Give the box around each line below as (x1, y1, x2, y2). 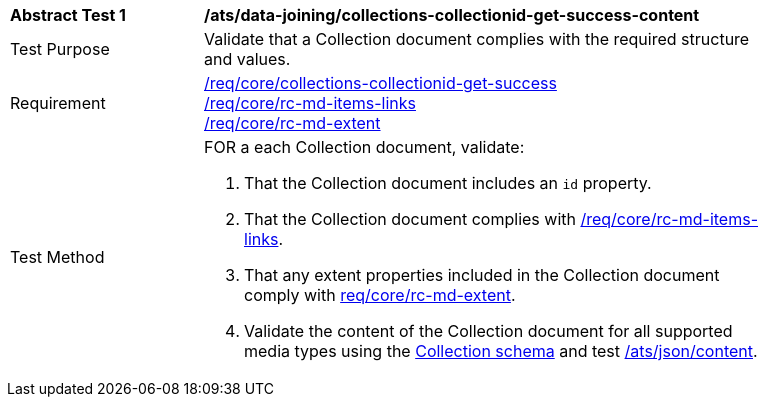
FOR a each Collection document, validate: (204, 137, 525, 157)
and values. (204, 49, 291, 69)
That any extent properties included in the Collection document (244, 265, 720, 285)
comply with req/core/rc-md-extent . (244, 285, 516, 305)
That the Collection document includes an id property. (244, 173, 652, 193)
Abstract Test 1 (10, 5, 126, 25)
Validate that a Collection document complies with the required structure (204, 29, 750, 49)
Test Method (10, 247, 105, 267)
